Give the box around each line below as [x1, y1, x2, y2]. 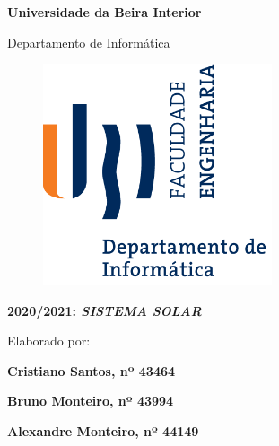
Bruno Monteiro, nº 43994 [7, 391, 174, 410]
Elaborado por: [7, 331, 91, 350]
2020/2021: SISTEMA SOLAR [7, 301, 202, 319]
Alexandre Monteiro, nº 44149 [7, 422, 199, 441]
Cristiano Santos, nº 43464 [7, 361, 176, 380]
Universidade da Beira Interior [7, 3, 202, 21]
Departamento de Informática [7, 32, 170, 51]
